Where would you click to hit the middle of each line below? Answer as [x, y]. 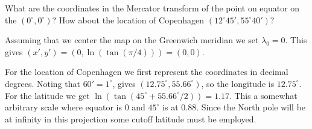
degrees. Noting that [43, 83]
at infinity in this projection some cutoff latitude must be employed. [131, 118]
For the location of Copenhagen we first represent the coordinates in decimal [147, 72]
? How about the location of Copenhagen [128, 19]
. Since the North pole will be [251, 107]
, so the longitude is [238, 83]
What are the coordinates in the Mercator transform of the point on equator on [152, 8]
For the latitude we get [47, 95]
